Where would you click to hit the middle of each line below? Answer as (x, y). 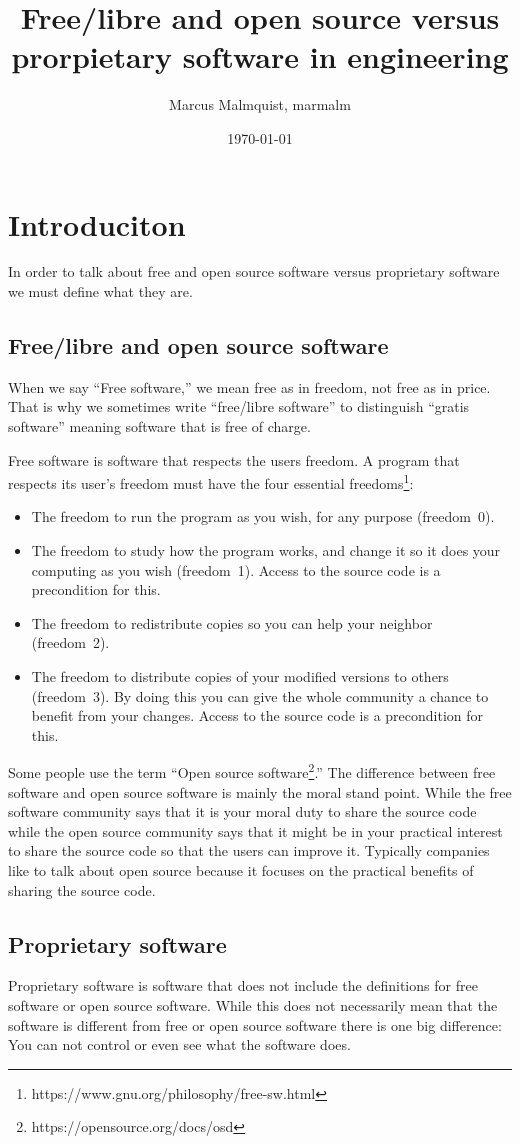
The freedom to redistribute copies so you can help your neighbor (232, 622)
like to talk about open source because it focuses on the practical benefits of (241, 870)
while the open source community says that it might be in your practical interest (255, 830)
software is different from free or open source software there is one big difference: (255, 1024)
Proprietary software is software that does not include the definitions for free (243, 985)
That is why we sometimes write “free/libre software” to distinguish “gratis (239, 406)
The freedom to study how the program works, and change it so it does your (266, 550)
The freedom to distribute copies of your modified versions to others (240, 676)
